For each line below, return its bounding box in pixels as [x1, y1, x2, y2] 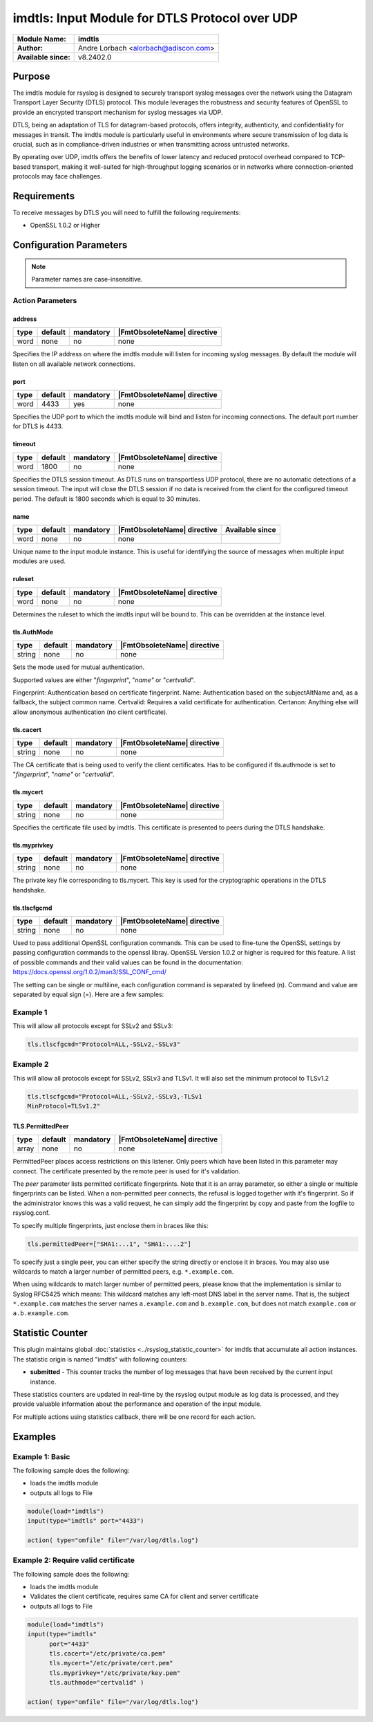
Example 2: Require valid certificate [12, 1555, 135, 1565]
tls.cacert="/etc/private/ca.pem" [49, 1649, 166, 1657]
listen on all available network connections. [12, 360, 136, 368]
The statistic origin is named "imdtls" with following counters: [12, 1355, 188, 1363]
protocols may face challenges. [12, 172, 103, 181]
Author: [17, 43, 44, 53]
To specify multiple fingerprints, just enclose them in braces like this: [12, 1221, 209, 1229]
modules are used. [12, 557, 66, 565]
